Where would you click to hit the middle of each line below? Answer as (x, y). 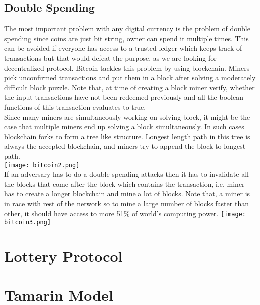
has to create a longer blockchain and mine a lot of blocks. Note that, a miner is (127, 194)
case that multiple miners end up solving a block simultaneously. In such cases (124, 126)
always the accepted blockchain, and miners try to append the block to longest (125, 146)
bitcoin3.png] (28, 223)
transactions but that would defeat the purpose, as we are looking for (110, 57)
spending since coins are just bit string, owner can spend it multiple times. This (126, 38)
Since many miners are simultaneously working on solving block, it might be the (127, 116)
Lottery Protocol (63, 256)
